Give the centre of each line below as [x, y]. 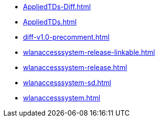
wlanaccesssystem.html [62, 98]
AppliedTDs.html [50, 22]
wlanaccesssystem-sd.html [67, 83]
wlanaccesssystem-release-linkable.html [89, 52]
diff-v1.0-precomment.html [66, 37]
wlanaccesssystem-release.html [75, 67]
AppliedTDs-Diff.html [57, 7]
